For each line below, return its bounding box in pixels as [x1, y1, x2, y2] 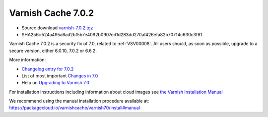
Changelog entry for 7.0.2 [21, 66, 74, 72]
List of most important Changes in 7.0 [21, 72, 98, 79]
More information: [9, 57, 46, 63]
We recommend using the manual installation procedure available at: [9, 98, 149, 104]
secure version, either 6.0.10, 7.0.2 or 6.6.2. [9, 48, 97, 54]
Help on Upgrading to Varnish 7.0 [21, 80, 89, 86]
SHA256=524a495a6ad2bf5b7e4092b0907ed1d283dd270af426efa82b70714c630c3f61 [21, 31, 202, 37]
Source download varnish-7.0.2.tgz [21, 25, 93, 31]
